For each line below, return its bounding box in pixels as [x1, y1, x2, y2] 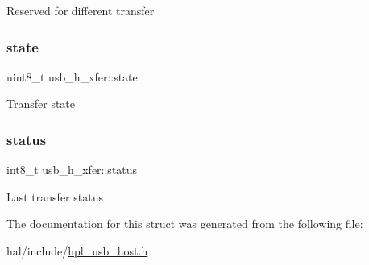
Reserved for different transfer [6, 2, 155, 19]
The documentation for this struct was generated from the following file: [6, 215, 363, 232]
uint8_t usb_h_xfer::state [6, 68, 138, 85]
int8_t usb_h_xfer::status [6, 161, 138, 178]
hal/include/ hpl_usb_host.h [6, 242, 148, 259]
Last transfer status [6, 188, 103, 205]
